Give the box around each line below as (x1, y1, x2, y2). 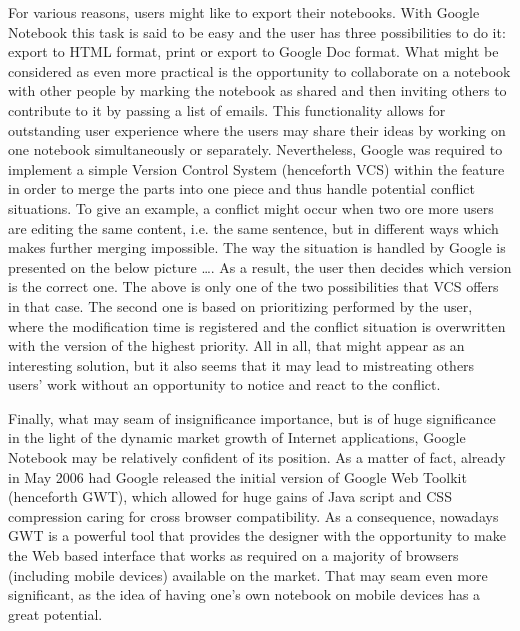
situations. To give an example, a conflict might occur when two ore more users (8, 197, 494, 218)
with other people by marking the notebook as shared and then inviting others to (8, 80, 507, 101)
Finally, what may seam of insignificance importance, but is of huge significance (8, 407, 496, 428)
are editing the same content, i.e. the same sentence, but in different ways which (8, 217, 499, 238)
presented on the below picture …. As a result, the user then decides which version (8, 256, 512, 277)
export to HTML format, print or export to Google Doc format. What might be (8, 41, 499, 62)
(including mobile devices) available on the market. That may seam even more (8, 564, 488, 585)
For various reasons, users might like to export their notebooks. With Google (8, 2, 480, 22)
